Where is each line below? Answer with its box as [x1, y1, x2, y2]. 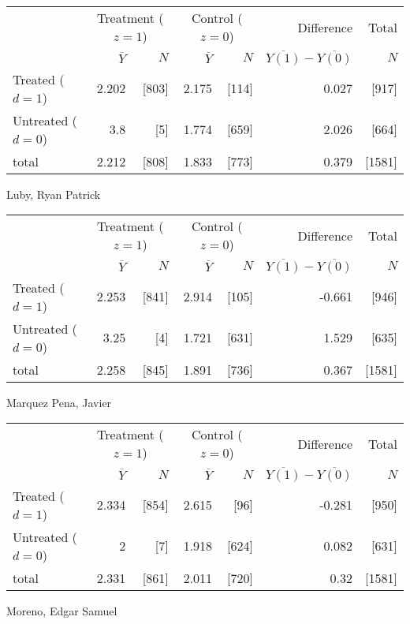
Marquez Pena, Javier [6, 394, 112, 410]
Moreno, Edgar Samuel [6, 602, 117, 618]
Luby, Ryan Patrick [6, 185, 101, 202]
